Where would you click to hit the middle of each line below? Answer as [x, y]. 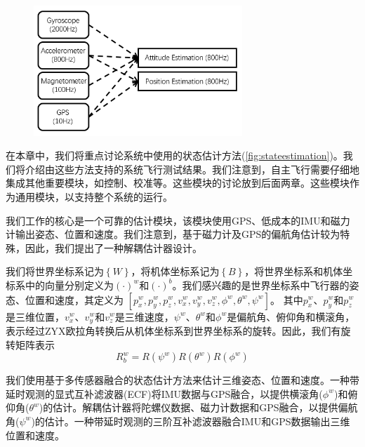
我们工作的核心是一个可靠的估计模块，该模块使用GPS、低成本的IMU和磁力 [178, 220]
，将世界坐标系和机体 [294, 271]
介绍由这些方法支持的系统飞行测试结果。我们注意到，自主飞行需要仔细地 [192, 169]
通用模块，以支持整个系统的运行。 [94, 196]
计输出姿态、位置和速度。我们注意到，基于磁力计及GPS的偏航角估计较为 [173, 234]
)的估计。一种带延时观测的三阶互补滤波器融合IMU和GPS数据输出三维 [191, 421]
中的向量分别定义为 [69, 285]
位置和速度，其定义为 [74, 299]
